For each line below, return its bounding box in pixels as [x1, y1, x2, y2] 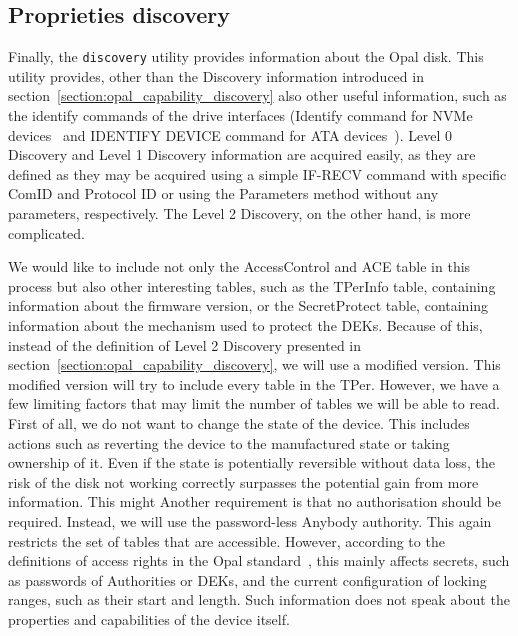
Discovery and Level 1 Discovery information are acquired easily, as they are [8, 144, 476, 165]
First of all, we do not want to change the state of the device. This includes [8, 412, 470, 433]
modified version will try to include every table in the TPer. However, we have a [8, 373, 500, 394]
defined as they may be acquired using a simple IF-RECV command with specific [8, 163, 507, 184]
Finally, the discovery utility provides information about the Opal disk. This [8, 46, 484, 67]
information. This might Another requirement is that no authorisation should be [8, 491, 501, 512]
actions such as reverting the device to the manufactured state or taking [8, 432, 450, 453]
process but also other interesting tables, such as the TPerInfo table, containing [8, 275, 496, 296]
